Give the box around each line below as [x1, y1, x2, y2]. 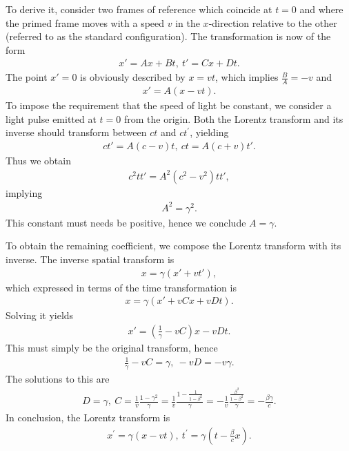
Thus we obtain [6, 153, 71, 168]
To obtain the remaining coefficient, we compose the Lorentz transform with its [6, 238, 341, 253]
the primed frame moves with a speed [6, 15, 165, 30]
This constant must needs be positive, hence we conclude [6, 215, 246, 229]
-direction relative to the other [208, 15, 337, 30]
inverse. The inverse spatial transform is [6, 252, 174, 267]
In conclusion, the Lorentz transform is [6, 410, 170, 425]
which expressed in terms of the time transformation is [6, 280, 237, 294]
